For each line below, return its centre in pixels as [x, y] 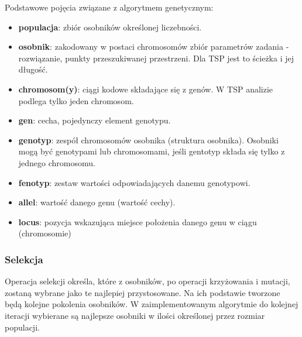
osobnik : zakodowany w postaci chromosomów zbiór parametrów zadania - [154, 47]
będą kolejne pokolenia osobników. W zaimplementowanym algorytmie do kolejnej [152, 304]
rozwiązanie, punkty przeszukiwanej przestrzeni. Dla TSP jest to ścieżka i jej [156, 58]
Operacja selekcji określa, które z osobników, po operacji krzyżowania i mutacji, [147, 281]
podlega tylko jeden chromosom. [76, 100]
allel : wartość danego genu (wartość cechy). [97, 202]
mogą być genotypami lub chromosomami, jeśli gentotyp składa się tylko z [152, 151]
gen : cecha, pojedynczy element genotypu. [95, 120]
